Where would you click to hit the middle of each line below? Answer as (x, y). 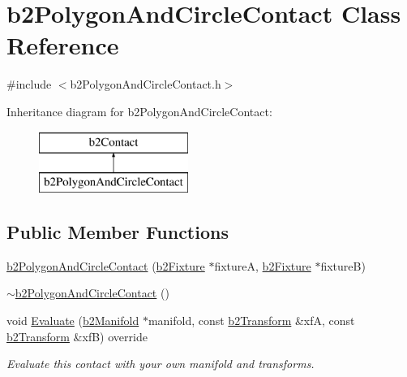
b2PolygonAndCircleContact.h (146, 84)
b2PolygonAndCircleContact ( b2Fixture (106, 265)
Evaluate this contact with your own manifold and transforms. (161, 364)
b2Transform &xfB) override (77, 336)
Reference (63, 45)
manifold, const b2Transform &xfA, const (251, 321)
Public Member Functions (118, 232)
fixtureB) (343, 265)
